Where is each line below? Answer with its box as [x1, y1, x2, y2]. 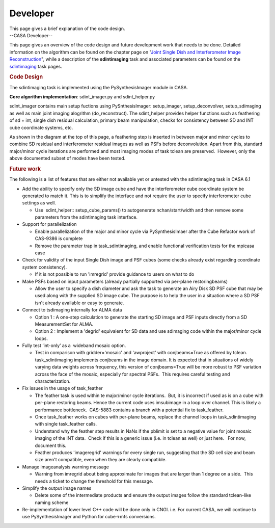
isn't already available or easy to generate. [35, 300, 124, 306]
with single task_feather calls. [35, 421, 97, 427]
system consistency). [22, 264, 67, 270]
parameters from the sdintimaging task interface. [35, 214, 137, 220]
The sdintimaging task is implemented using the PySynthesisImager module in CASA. [9, 84, 188, 90]
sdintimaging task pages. [9, 63, 62, 69]
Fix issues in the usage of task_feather [22, 385, 103, 391]
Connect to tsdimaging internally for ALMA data [22, 307, 122, 313]
